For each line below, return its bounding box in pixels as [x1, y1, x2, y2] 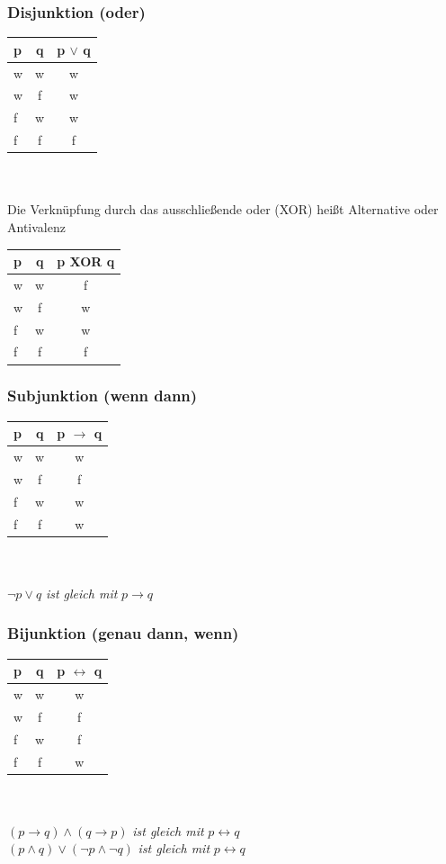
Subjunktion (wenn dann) [7, 384, 198, 407]
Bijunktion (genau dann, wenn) [7, 622, 239, 644]
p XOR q [57, 252, 115, 271]
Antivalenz [7, 217, 66, 236]
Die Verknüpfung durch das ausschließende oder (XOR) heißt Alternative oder [7, 200, 439, 219]
